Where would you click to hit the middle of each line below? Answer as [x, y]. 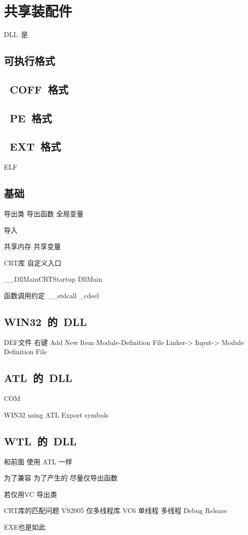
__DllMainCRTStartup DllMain [53, 279]
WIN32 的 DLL [45, 322]
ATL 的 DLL [38, 378]
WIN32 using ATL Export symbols [56, 414]
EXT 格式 [36, 146]
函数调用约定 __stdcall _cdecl [51, 296]
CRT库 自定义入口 [33, 262]
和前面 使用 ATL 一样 [38, 461]
